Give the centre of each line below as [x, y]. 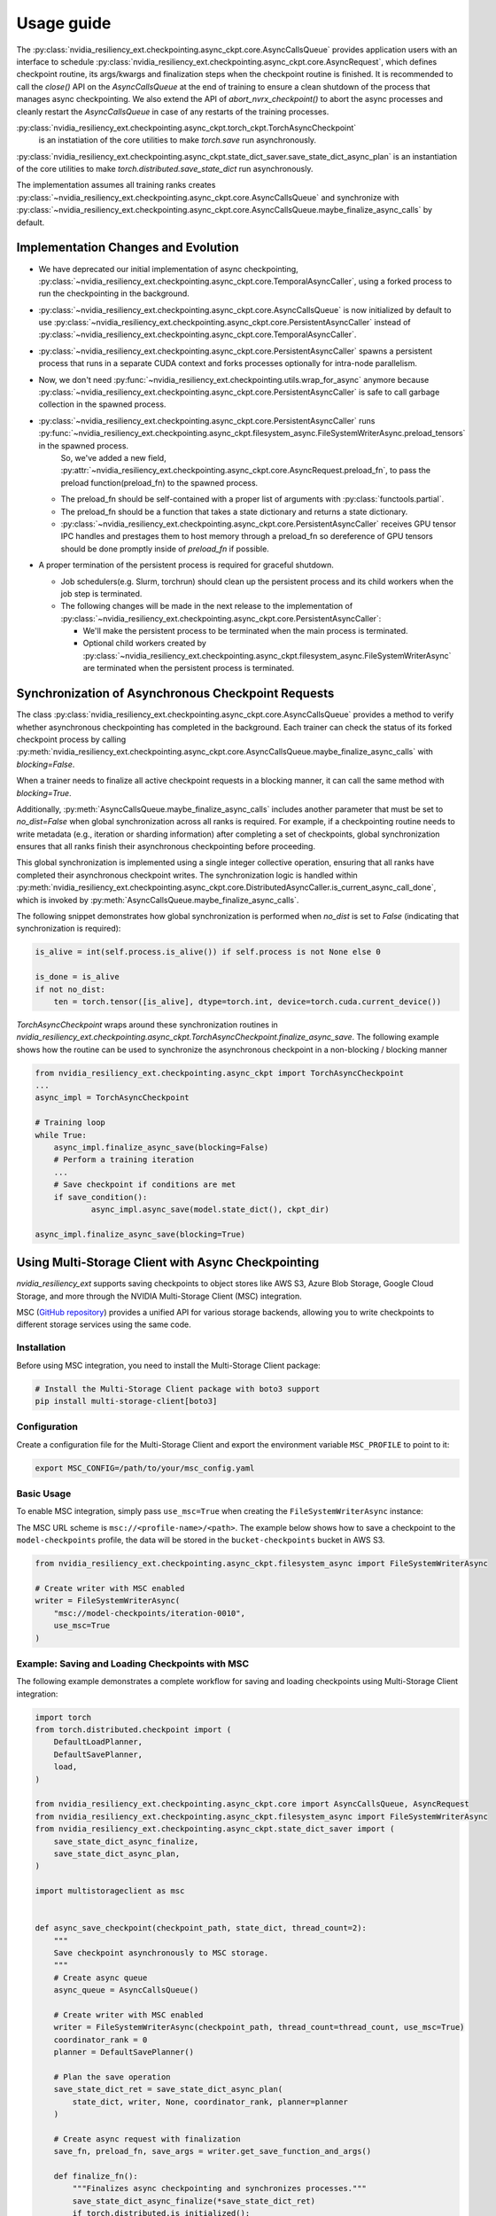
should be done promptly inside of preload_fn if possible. [165, 549]
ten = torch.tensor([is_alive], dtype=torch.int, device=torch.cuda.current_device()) [248, 1001]
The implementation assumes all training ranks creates [116, 185]
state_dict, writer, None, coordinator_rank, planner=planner [210, 2102]
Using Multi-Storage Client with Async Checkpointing [168, 1263]
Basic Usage [44, 1494]
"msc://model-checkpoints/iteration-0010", [149, 1613]
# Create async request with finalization [147, 2139]
